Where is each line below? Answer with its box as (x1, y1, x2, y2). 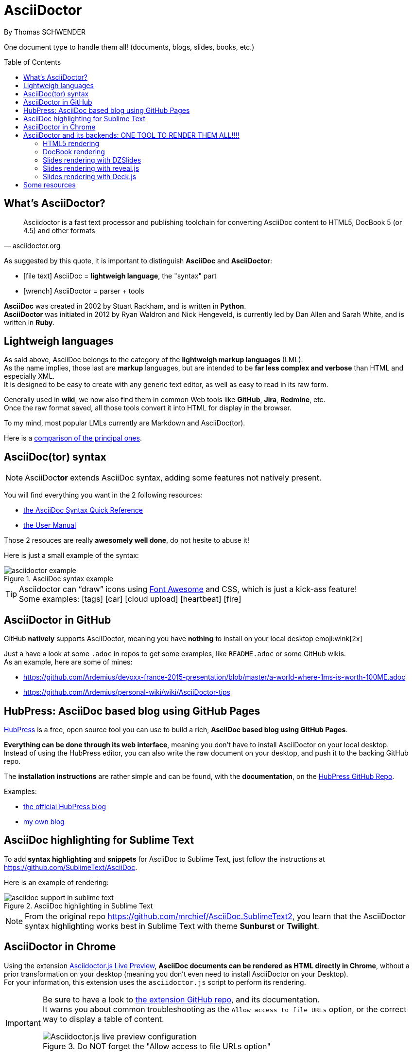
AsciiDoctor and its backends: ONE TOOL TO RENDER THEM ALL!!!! (23, 130, 240, 139)
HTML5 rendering (43, 139, 100, 148)
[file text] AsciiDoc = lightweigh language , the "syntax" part (23, 271, 217, 280)
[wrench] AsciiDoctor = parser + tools (23, 286, 144, 295)
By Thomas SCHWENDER (4, 27, 86, 36)
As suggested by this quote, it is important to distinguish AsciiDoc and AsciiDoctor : (4, 256, 272, 265)
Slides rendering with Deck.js (43, 172, 137, 181)
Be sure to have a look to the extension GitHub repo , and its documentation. (42, 994, 320, 1004)
